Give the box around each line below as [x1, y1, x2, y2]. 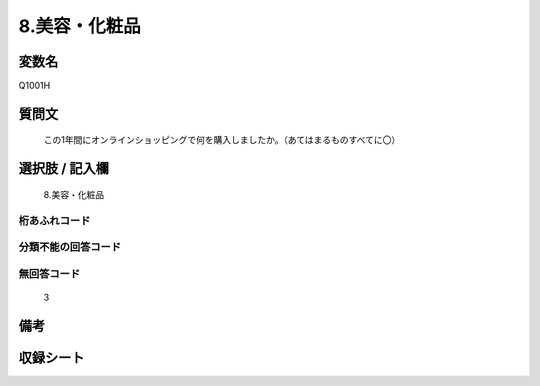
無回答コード [18, 266, 81, 280]
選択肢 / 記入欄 [18, 160, 110, 177]
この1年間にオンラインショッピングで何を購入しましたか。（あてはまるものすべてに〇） [43, 134, 401, 146]
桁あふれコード [18, 213, 91, 227]
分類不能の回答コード [18, 240, 122, 254]
